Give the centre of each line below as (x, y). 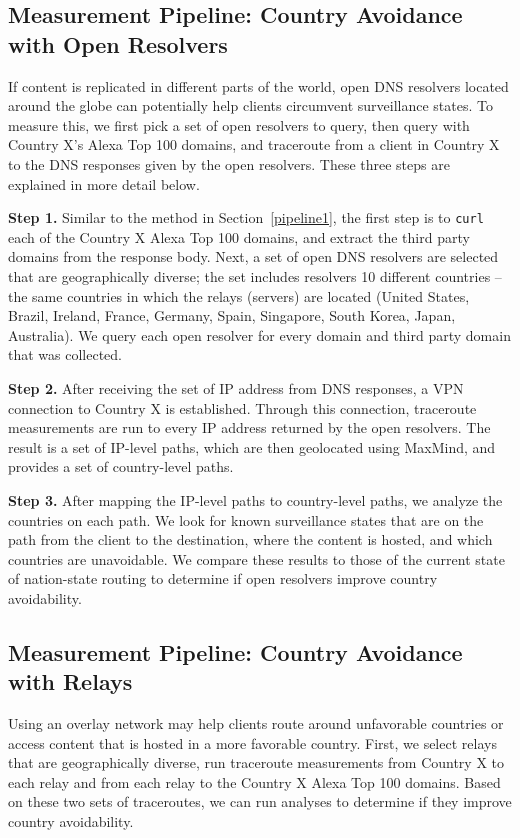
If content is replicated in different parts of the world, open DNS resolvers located (258, 85)
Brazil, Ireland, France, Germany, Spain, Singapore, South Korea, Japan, (232, 315)
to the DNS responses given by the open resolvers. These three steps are (229, 163)
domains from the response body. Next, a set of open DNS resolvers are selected (253, 256)
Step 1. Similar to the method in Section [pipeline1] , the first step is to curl (246, 217)
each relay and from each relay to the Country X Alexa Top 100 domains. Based (254, 781)
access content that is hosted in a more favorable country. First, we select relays (252, 742)
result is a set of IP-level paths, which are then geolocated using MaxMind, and (252, 446)
